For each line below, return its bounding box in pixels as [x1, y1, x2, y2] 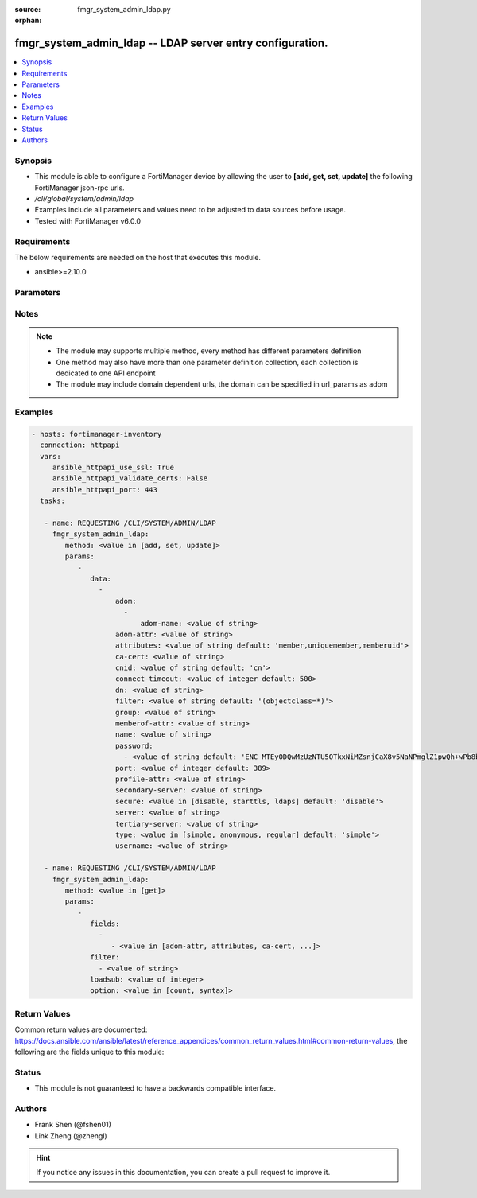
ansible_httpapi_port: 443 [52, 485, 158, 494]
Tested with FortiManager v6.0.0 [34, 216, 142, 226]
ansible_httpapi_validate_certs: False [52, 474, 208, 483]
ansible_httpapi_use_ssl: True [52, 463, 175, 473]
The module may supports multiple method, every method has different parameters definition [56, 346, 362, 356]
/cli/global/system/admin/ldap [34, 193, 134, 203]
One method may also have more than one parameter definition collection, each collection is [56, 357, 359, 367]
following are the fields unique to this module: [14, 1047, 165, 1056]
